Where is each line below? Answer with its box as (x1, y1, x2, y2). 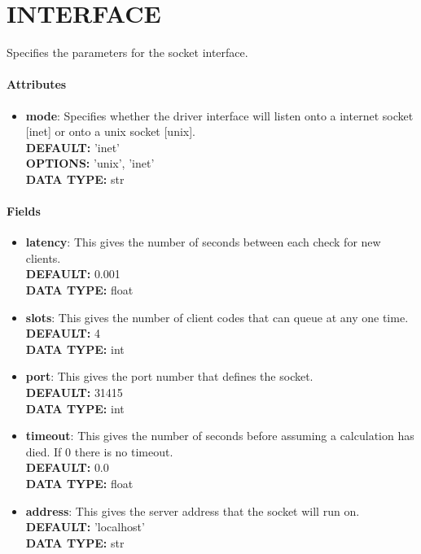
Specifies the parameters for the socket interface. (7, 44, 248, 61)
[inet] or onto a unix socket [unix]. (25, 123, 195, 140)
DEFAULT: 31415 (25, 384, 123, 401)
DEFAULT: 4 (25, 325, 100, 342)
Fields (7, 203, 41, 220)
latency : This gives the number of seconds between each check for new (25, 233, 381, 251)
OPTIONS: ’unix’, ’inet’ (25, 155, 155, 172)
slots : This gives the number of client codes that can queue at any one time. (25, 308, 409, 325)
